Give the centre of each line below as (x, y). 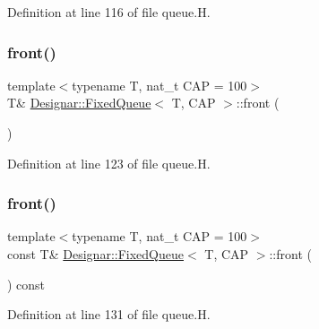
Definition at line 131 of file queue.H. (109, 314)
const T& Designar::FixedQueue (95, 254)
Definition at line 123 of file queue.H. (109, 163)
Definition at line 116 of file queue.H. (109, 12)
